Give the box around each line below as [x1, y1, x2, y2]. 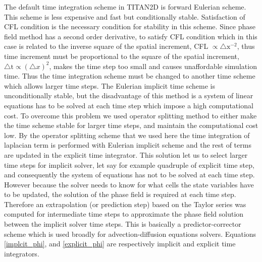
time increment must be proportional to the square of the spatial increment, [4, 50, 239, 61]
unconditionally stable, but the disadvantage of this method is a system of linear [4, 90, 253, 101]
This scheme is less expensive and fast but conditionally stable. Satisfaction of [4, 11, 245, 22]
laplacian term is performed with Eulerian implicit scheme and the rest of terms [4, 140, 251, 150]
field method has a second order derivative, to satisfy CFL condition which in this [4, 31, 257, 41]
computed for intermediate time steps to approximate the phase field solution [4, 209, 244, 219]
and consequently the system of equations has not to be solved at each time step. [4, 169, 255, 180]
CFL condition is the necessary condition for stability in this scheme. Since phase [4, 21, 255, 32]
